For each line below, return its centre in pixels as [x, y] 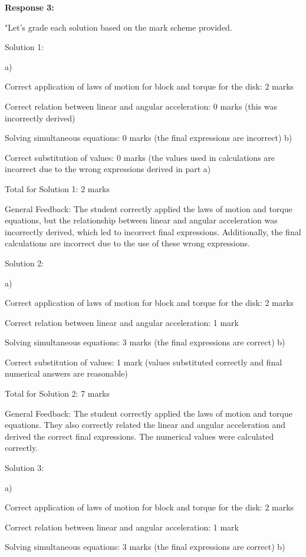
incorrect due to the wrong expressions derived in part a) [108, 169]
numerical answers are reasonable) [66, 373]
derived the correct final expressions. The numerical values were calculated [139, 436]
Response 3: [29, 7]
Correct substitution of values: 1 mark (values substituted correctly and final [144, 362]
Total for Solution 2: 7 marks [57, 393]
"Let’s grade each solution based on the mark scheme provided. [119, 27]
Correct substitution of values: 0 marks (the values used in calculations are [140, 157]
